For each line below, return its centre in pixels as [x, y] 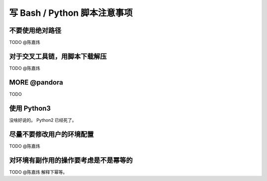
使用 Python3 [30, 108]
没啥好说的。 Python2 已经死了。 [43, 120]
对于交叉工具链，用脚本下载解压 [58, 56]
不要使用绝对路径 [35, 30]
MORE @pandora [36, 82]
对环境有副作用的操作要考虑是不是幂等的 [71, 160]
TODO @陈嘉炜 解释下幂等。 [38, 172]
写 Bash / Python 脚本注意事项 [71, 13]
